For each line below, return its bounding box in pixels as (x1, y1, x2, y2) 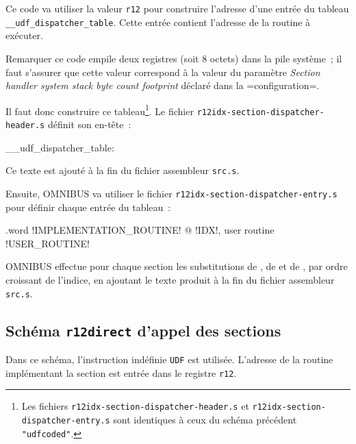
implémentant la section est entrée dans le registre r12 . (5, 365, 237, 380)
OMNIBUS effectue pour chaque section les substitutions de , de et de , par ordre (5, 259, 348, 273)
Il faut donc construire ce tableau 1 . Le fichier (5, 101, 194, 118)
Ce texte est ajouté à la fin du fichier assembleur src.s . (5, 163, 240, 177)
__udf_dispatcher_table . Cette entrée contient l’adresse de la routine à (5, 14, 311, 29)
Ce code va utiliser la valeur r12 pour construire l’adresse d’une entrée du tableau (5, 1, 349, 15)
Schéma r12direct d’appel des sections (5, 319, 281, 341)
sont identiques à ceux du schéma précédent (113, 412, 297, 426)
